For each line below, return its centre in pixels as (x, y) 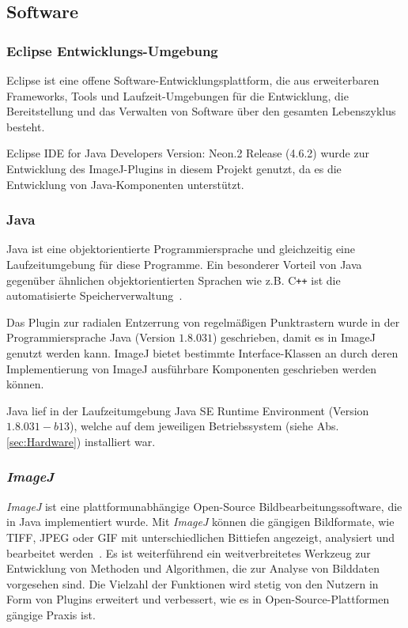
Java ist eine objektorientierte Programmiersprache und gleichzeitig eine (181, 249)
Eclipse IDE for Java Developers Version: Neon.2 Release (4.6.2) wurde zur (188, 153)
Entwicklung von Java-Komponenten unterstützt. (125, 184)
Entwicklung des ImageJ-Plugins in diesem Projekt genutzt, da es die (174, 168)
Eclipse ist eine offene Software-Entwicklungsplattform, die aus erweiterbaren (193, 80)
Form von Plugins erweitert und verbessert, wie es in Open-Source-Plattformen (198, 599)
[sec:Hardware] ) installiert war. (81, 441)
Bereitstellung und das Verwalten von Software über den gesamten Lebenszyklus (201, 111)
